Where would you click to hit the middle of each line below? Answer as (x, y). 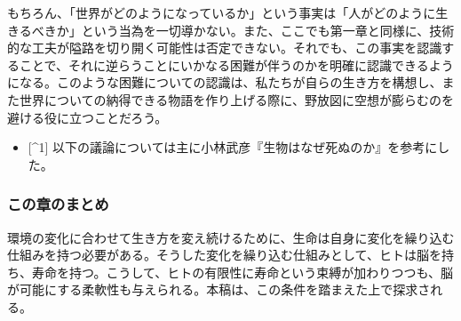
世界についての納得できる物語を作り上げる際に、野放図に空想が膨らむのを (236, 99)
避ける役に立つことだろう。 (87, 117)
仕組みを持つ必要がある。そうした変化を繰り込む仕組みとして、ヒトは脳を (224, 255)
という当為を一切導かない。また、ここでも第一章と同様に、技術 (268, 30)
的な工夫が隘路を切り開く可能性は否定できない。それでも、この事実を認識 (225, 48)
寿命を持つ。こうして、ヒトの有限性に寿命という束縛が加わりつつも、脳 (242, 272)
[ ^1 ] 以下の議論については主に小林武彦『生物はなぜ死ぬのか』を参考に (233, 147)
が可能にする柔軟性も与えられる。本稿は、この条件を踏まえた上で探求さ (219, 289)
